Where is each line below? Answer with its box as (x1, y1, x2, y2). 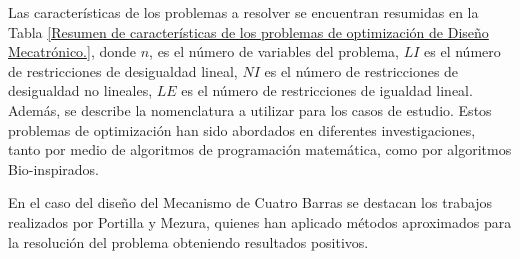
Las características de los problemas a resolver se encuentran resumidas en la (8, 2, 479, 22)
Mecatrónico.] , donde (8, 41, 137, 62)
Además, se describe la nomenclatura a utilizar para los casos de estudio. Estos (8, 99, 492, 120)
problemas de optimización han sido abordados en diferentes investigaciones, (8, 119, 476, 140)
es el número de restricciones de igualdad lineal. (181, 80, 473, 101)
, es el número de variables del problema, (149, 41, 400, 62)
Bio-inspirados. (8, 158, 100, 179)
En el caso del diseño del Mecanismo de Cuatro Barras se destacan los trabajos (8, 192, 493, 213)
